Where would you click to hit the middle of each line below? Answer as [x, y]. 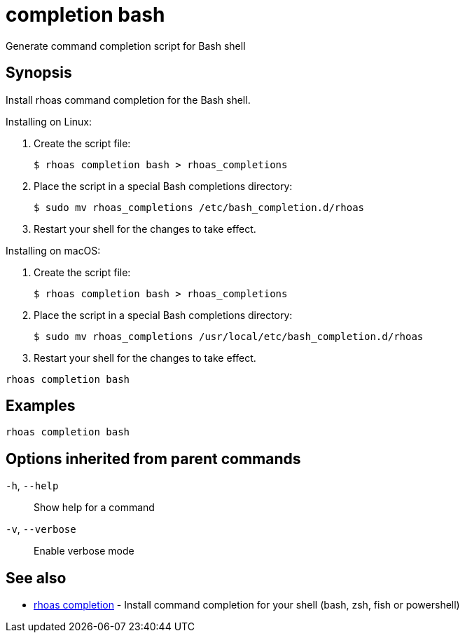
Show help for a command [94, 508]
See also [36, 578]
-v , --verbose [41, 529]
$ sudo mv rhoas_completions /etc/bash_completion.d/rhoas [199, 207]
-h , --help [32, 486]
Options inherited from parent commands [153, 459]
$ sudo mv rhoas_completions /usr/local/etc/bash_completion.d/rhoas [229, 336]
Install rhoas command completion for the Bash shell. [128, 100]
